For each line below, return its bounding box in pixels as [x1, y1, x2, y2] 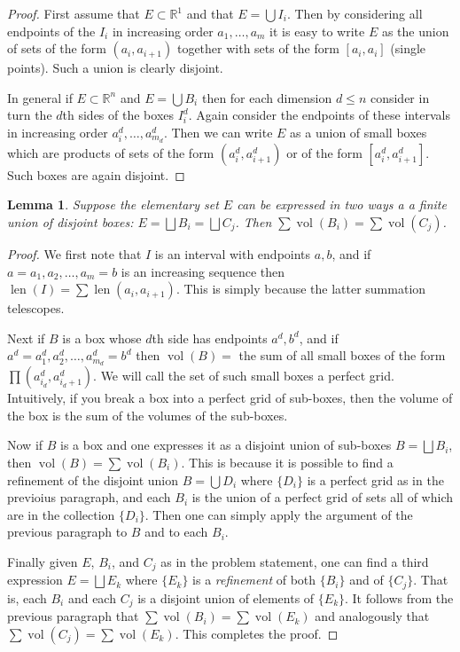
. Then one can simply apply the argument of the [144, 505, 413, 523]
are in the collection [7, 505, 115, 523]
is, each [7, 588, 47, 607]
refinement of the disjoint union [7, 470, 179, 489]
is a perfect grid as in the [307, 470, 444, 489]
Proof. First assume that [7, 4, 140, 22]
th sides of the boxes [62, 106, 175, 124]
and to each [144, 522, 208, 541]
